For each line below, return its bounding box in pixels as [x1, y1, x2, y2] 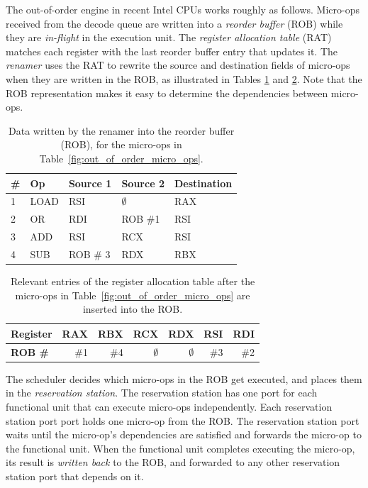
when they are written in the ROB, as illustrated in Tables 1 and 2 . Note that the [6, 71, 362, 86]
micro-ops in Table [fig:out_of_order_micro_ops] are [15, 287, 250, 302]
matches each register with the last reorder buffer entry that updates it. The [6, 43, 338, 58]
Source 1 [68, 175, 112, 190]
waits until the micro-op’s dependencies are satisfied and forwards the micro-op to [6, 427, 362, 442]
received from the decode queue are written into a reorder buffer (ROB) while [6, 16, 343, 30]
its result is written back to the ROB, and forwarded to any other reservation [6, 455, 340, 470]
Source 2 [121, 175, 165, 190]
